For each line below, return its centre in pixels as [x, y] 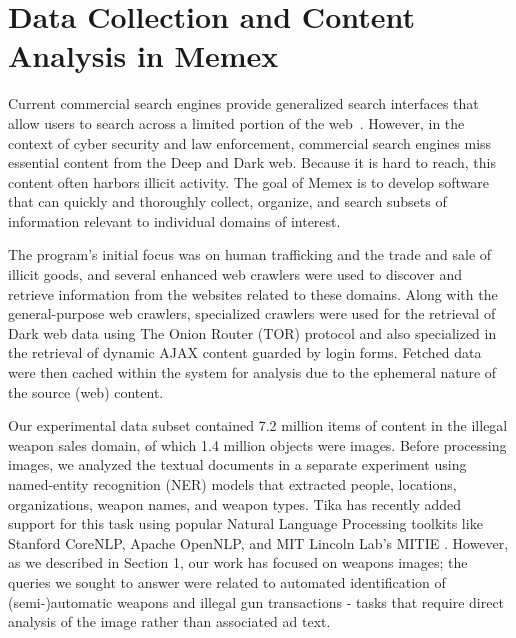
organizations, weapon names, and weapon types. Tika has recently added [235, 503]
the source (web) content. [86, 391]
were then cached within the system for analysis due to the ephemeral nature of [252, 372]
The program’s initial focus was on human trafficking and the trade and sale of [250, 254]
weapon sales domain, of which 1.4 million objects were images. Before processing [257, 444]
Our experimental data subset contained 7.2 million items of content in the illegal [258, 425]
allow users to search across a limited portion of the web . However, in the [236, 122]
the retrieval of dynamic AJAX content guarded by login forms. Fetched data [245, 352]
